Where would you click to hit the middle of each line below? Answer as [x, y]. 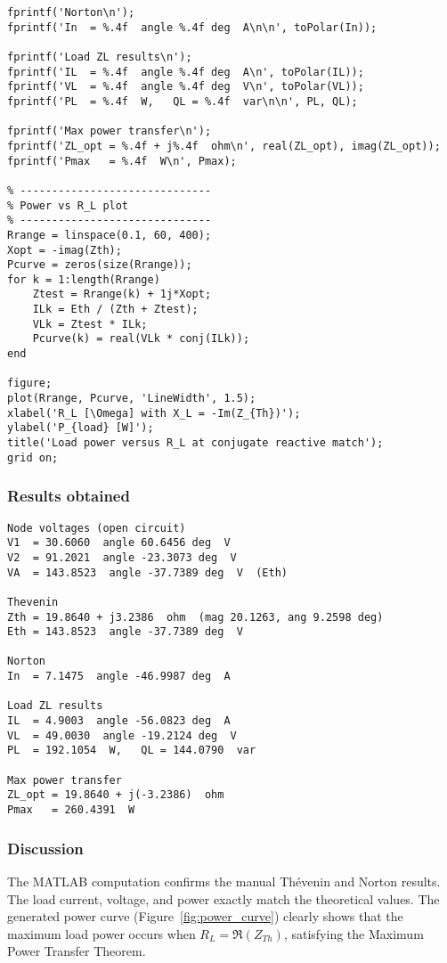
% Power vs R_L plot [68, 205]
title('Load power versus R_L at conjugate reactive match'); [195, 443]
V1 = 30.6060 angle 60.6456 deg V [119, 543]
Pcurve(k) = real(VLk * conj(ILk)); [141, 339]
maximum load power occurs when [102, 933]
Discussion [45, 848]
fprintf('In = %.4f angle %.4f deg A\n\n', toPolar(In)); [192, 27]
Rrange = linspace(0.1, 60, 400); [110, 235]
